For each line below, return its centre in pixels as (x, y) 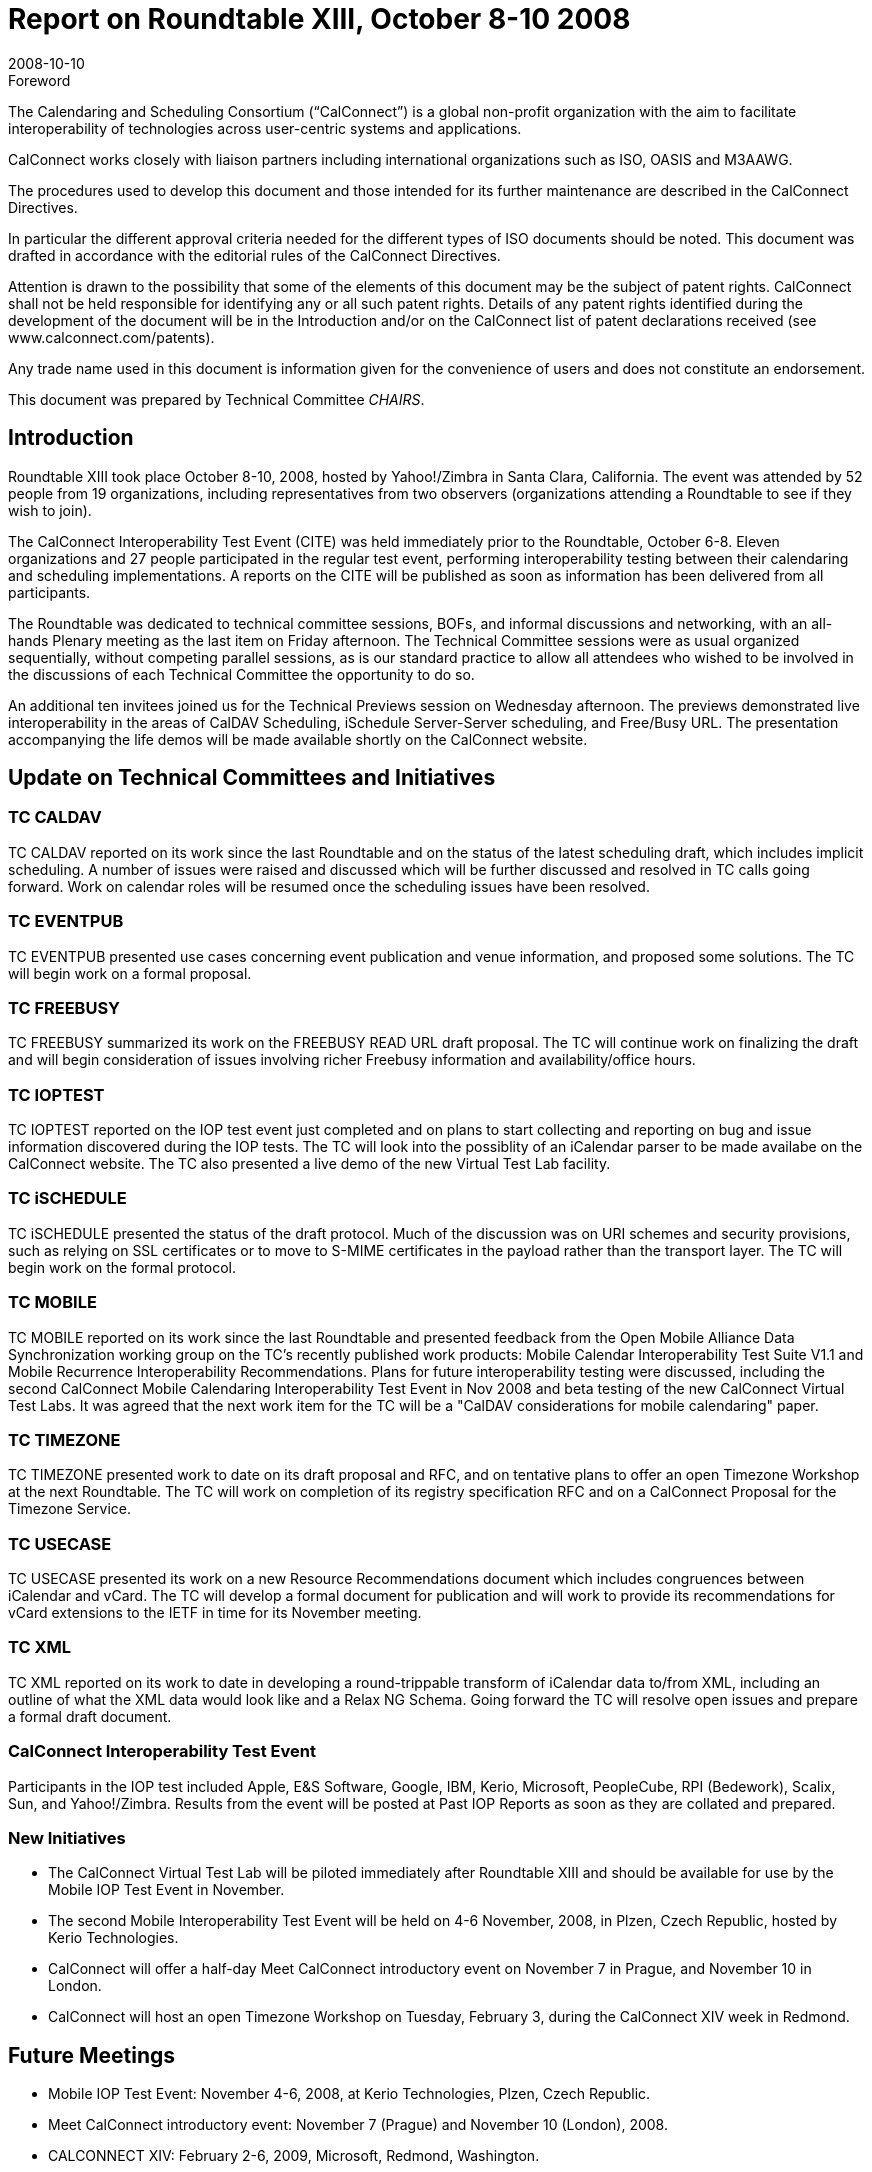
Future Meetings (92, 2055)
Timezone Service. (70, 1509)
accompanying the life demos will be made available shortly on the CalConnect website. (298, 739)
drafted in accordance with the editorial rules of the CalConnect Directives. (254, 255)
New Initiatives (67, 1837)
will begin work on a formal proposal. (130, 973)
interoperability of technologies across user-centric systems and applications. (265, 128)
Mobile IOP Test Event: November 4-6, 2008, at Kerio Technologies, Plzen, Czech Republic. (349, 2094)
